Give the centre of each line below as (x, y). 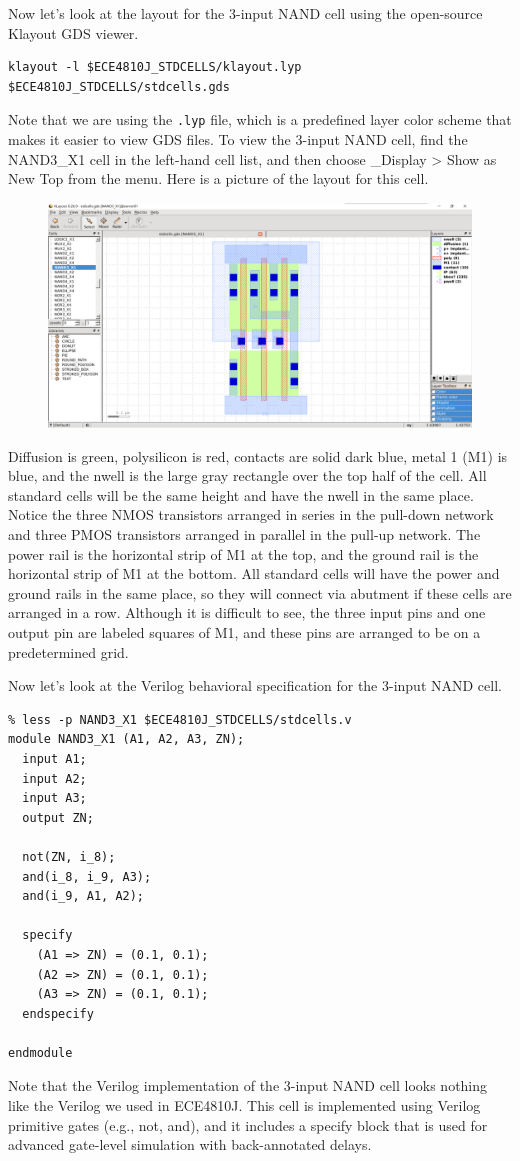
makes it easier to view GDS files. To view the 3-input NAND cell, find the (238, 139)
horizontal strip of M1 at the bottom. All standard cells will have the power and (254, 573)
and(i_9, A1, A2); (83, 896)
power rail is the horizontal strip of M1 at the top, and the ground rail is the (243, 553)
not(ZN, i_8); (69, 856)
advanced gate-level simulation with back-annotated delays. (190, 1144)
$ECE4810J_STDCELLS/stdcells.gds (119, 86)
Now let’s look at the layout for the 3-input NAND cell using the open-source (245, 13)
